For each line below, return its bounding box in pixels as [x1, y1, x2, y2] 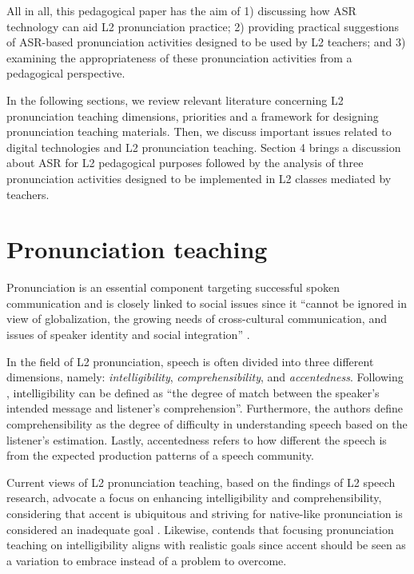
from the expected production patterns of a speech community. [6, 447, 314, 464]
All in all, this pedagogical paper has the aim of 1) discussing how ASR [6, 2, 356, 18]
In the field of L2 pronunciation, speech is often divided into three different [6, 353, 374, 369]
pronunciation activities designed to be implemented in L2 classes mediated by [6, 169, 392, 186]
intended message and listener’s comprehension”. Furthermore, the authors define [6, 400, 403, 417]
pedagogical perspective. [6, 65, 125, 82]
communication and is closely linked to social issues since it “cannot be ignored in [6, 294, 408, 311]
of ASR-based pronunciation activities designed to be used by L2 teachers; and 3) [6, 34, 406, 50]
